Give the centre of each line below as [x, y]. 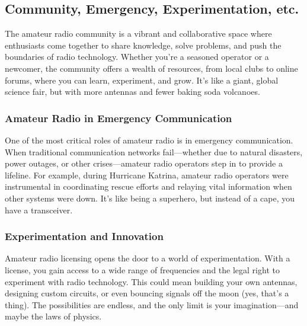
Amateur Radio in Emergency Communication [119, 118]
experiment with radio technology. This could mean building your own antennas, [151, 281]
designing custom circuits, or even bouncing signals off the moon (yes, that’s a [147, 293]
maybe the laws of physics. [53, 316]
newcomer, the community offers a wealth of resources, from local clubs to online [151, 68]
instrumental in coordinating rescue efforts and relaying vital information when [148, 186]
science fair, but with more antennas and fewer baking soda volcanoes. [132, 92]
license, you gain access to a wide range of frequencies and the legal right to [142, 269]
